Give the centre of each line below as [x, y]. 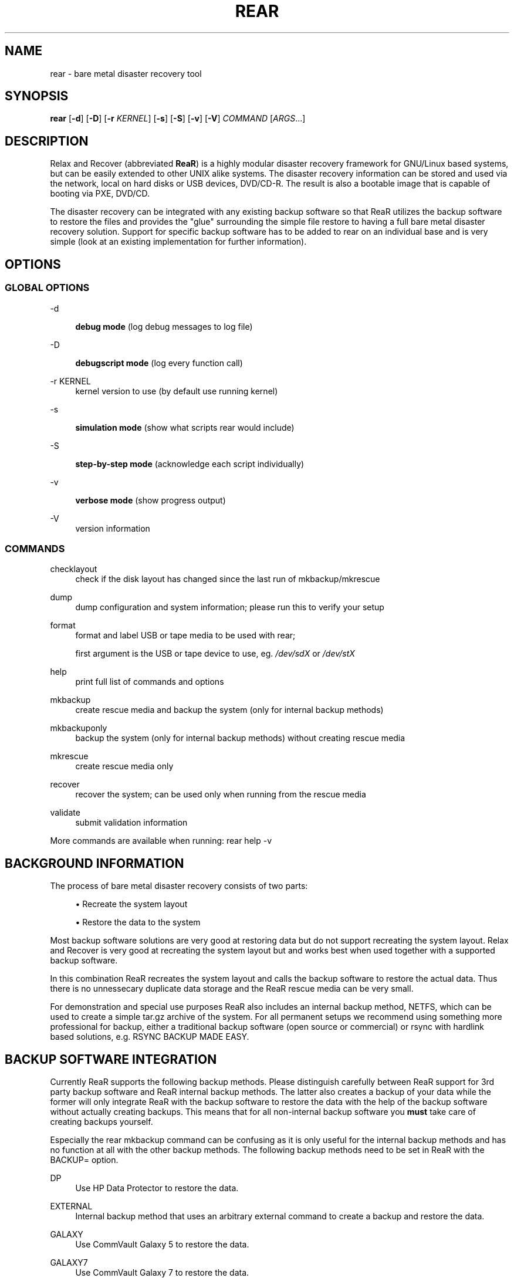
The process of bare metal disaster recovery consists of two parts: [179, 886]
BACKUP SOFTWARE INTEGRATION [111, 1059]
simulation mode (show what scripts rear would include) [185, 427]
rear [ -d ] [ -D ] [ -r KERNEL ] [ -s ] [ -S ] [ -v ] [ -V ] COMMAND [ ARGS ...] [178, 119]
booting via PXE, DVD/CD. [100, 194]
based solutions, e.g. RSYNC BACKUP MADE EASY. [150, 1037]
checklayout [74, 569]
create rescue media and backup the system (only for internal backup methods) [229, 710]
